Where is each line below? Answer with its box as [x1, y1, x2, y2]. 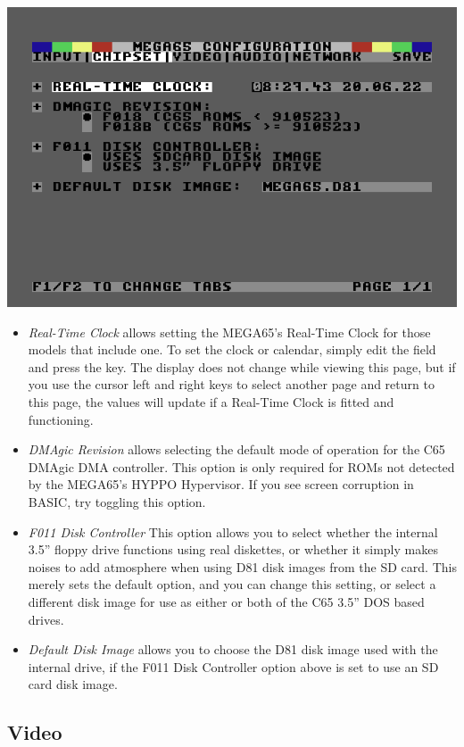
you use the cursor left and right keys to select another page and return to [28, 375, 435, 394]
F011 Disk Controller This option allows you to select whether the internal [28, 522, 438, 541]
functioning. [28, 410, 94, 428]
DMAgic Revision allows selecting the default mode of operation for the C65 [28, 440, 445, 459]
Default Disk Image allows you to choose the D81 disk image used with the [28, 640, 438, 659]
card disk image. [28, 675, 118, 693]
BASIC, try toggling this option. [28, 492, 206, 510]
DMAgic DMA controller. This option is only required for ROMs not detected [28, 457, 455, 476]
